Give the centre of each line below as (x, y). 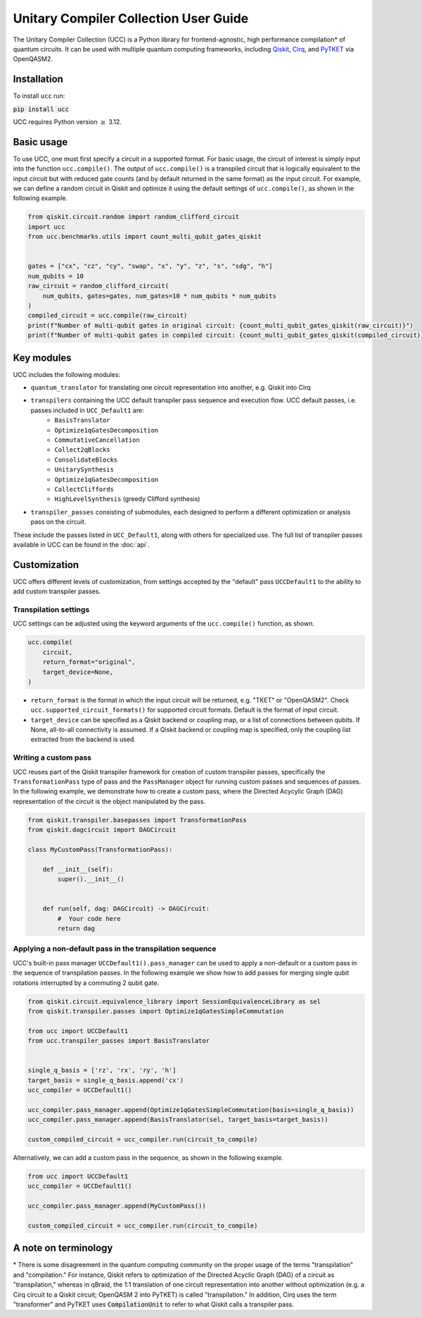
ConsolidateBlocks (86, 459)
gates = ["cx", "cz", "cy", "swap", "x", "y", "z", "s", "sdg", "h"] (150, 266)
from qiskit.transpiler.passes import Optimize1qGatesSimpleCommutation (156, 1011)
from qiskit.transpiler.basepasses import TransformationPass (137, 820)
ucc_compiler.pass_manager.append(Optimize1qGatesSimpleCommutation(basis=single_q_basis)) (191, 1109)
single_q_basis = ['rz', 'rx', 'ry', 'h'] (102, 1070)
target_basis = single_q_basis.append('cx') (106, 1080)
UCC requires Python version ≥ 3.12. (68, 122)
